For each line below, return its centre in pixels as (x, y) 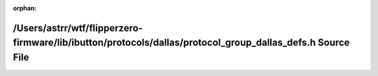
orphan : (25, 8)
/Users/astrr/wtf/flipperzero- (78, 28)
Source (334, 43)
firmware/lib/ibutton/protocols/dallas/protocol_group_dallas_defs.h (164, 43)
